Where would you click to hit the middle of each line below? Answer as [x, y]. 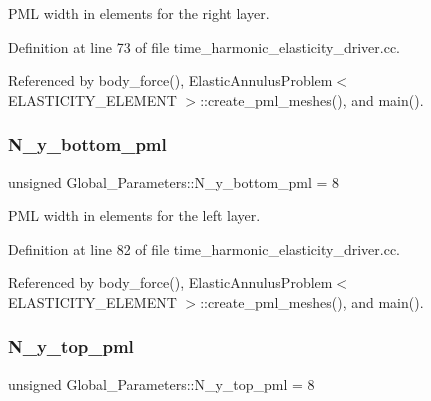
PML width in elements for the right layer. [139, 13]
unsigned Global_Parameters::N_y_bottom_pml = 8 [174, 181]
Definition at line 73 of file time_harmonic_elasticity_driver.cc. [204, 46]
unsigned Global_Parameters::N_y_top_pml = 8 [161, 383]
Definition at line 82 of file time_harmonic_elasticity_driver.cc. [204, 248]
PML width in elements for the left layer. [134, 215]
